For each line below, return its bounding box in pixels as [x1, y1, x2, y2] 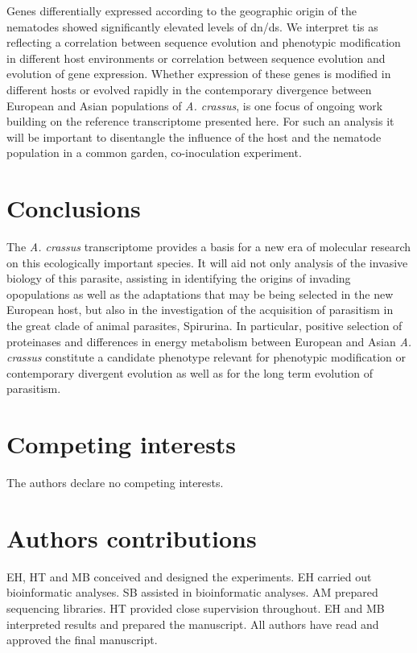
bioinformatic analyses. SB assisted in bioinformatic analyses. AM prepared [6, 584, 378, 601]
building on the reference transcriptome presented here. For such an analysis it [6, 113, 394, 130]
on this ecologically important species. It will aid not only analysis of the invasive [6, 254, 408, 271]
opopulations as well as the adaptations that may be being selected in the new [6, 285, 394, 302]
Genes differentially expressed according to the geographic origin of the [6, 2, 357, 19]
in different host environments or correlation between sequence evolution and [6, 49, 386, 66]
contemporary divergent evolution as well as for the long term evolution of [6, 364, 373, 381]
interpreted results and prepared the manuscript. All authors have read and [6, 615, 379, 632]
